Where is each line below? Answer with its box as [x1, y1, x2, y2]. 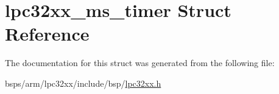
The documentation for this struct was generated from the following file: [5, 56, 275, 69]
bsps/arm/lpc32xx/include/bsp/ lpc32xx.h [5, 76, 161, 89]
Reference [5, 21, 90, 46]
